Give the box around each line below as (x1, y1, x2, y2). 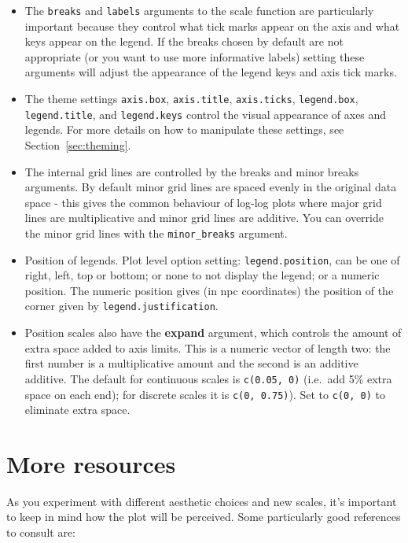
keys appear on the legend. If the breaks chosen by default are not (24, 33, 344, 50)
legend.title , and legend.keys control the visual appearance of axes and (24, 105, 387, 122)
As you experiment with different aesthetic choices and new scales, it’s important (6, 493, 397, 509)
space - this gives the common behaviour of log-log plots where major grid (24, 194, 382, 210)
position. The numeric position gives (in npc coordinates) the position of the (24, 282, 394, 298)
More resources (6, 447, 176, 479)
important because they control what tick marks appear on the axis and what (24, 17, 400, 34)
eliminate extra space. (24, 401, 130, 418)
